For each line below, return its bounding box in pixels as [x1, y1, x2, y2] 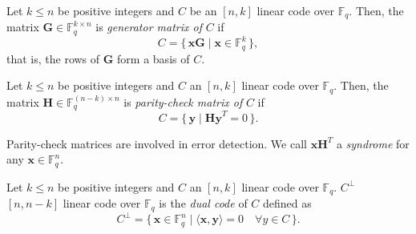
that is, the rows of [6, 50, 100, 67]
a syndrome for [336, 135, 410, 151]
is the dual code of [159, 195, 248, 212]
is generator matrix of [95, 18, 202, 35]
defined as [263, 195, 312, 212]
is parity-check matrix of [123, 93, 243, 110]
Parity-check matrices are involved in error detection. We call [6, 135, 307, 151]
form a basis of [117, 50, 190, 67]
